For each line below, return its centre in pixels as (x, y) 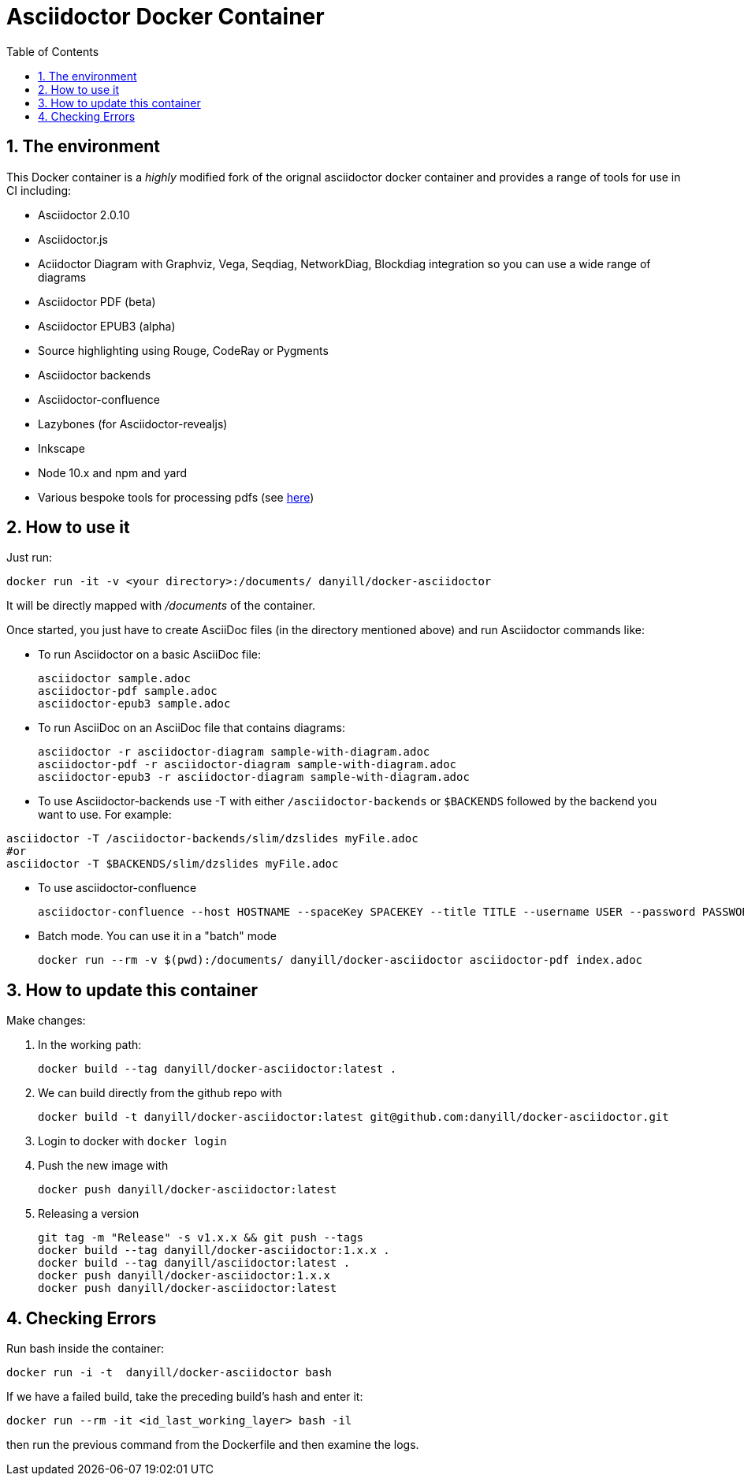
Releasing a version (89, 1214)
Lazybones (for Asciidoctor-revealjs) (133, 424)
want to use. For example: (105, 815)
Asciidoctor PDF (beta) (97, 301)
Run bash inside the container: (86, 1349)
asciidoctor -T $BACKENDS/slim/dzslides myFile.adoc (173, 864)
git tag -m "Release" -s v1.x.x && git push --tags (201, 1238)
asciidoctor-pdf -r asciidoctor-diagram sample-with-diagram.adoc (247, 765)
